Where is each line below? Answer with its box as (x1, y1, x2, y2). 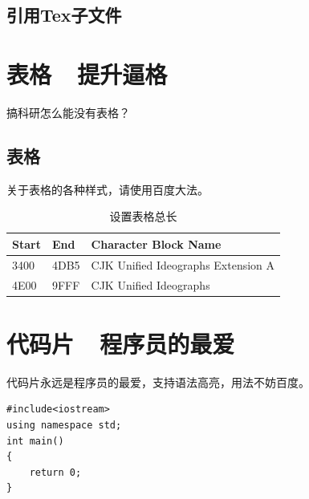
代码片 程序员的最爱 (6, 327, 235, 359)
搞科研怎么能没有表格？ (6, 103, 130, 120)
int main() (6, 435, 64, 447)
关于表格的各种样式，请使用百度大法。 (6, 181, 209, 197)
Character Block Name (91, 235, 222, 252)
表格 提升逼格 (6, 57, 168, 90)
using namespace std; (6, 419, 122, 431)
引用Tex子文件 (6, 2, 122, 27)
